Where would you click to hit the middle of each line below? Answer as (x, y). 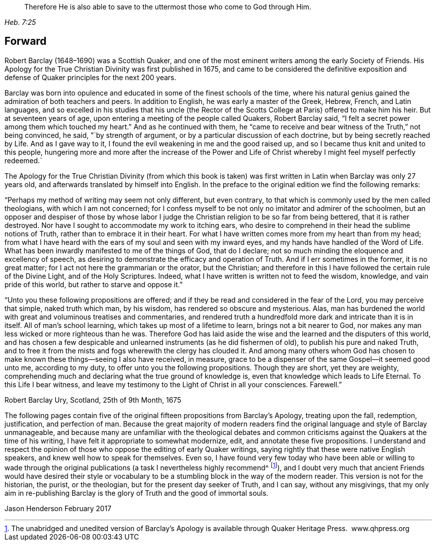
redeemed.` (23, 160)
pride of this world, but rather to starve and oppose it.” (94, 284)
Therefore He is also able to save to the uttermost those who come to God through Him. (168, 7)
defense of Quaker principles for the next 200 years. (90, 77)
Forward (26, 41)
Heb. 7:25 (20, 22)
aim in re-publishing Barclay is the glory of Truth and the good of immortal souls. (136, 493)
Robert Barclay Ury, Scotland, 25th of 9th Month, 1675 (93, 400)
